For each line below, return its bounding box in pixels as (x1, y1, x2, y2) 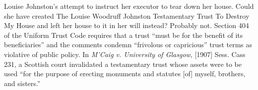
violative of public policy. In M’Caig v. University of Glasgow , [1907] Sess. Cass (4, 49, 246, 59)
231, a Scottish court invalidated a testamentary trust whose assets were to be (4, 59, 242, 69)
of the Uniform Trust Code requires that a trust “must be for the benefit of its (4, 30, 243, 40)
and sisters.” (4, 78, 41, 88)
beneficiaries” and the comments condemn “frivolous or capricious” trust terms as (4, 39, 253, 50)
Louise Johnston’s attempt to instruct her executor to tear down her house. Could (4, 1, 254, 11)
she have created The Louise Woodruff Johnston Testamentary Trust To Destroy (4, 10, 250, 21)
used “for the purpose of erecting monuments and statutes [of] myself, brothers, (4, 68, 246, 79)
